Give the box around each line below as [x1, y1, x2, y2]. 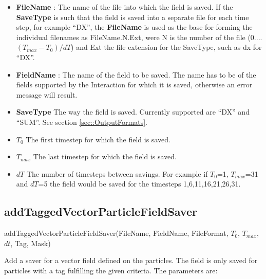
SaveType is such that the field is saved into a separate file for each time [16, 11, 249, 22]
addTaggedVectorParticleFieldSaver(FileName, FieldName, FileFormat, [4, 228, 229, 238]
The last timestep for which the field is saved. [33, 151, 177, 162]
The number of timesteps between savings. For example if [26, 168, 208, 179]
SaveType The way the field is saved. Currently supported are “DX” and [16, 106, 250, 117]
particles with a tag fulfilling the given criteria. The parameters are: [4, 265, 218, 275]
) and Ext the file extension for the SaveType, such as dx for [71, 42, 262, 52]
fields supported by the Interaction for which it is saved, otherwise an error [16, 79, 253, 90]
